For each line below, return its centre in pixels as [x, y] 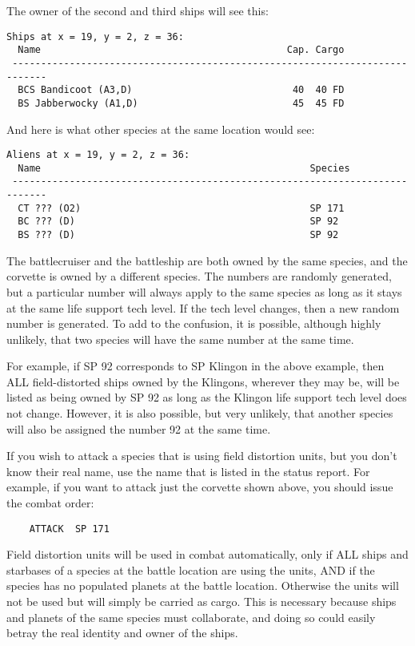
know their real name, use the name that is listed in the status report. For [188, 471]
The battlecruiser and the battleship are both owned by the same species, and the [207, 260]
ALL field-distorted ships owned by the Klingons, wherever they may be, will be [203, 381]
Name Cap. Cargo [181, 50]
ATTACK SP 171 [69, 529]
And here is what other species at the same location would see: [161, 129]
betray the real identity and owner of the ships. [122, 633]
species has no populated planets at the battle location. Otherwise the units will [203, 585]
